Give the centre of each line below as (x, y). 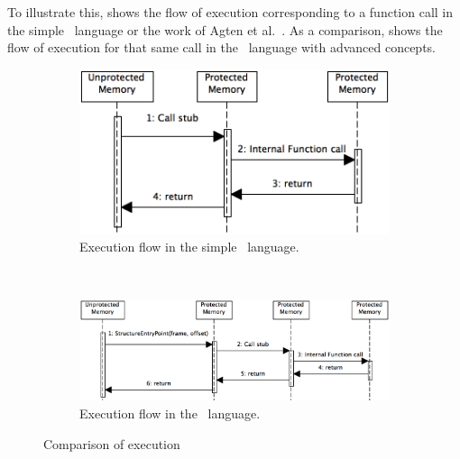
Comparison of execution (112, 443)
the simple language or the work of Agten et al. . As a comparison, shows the (225, 29)
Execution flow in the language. (170, 413)
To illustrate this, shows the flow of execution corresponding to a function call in (230, 12)
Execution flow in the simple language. (189, 247)
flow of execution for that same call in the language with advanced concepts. (222, 47)
